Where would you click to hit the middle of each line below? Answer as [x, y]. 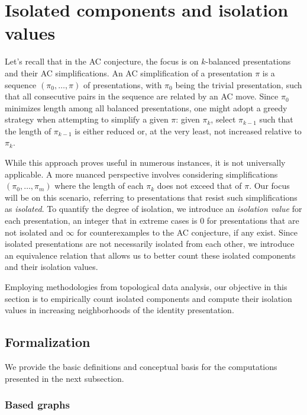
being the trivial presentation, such [239, 84]
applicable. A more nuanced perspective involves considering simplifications [141, 174]
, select [223, 119]
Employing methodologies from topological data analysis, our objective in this [146, 287]
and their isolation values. [51, 267]
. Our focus [269, 186]
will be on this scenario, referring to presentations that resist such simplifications [151, 197]
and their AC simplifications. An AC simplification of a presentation [129, 73]
